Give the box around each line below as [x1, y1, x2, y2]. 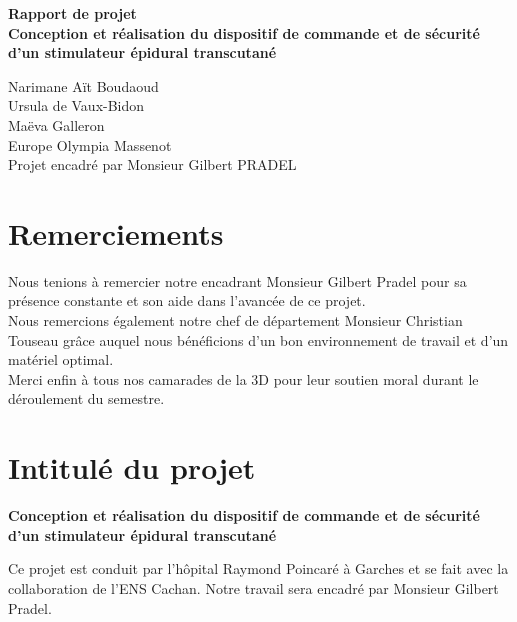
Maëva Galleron [8, 114, 105, 135]
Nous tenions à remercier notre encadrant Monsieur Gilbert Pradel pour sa [8, 270, 467, 291]
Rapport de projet [8, 3, 137, 23]
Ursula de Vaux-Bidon [8, 95, 145, 116]
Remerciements [8, 212, 224, 253]
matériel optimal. [8, 349, 114, 370]
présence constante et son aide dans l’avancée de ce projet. [8, 290, 366, 311]
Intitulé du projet [8, 447, 256, 488]
